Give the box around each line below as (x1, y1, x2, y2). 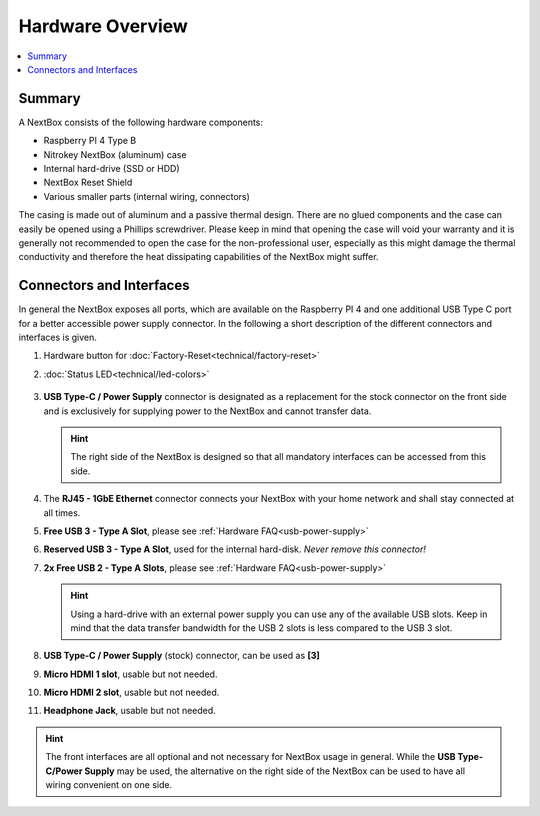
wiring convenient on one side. (45, 779, 173, 791)
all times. (43, 506, 81, 519)
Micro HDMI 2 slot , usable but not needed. (43, 686, 220, 699)
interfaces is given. (18, 331, 97, 344)
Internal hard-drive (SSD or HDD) (43, 163, 180, 175)
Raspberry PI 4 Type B (43, 135, 137, 147)
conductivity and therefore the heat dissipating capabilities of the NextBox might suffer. (18, 251, 379, 263)
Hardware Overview (18, 15, 189, 37)
